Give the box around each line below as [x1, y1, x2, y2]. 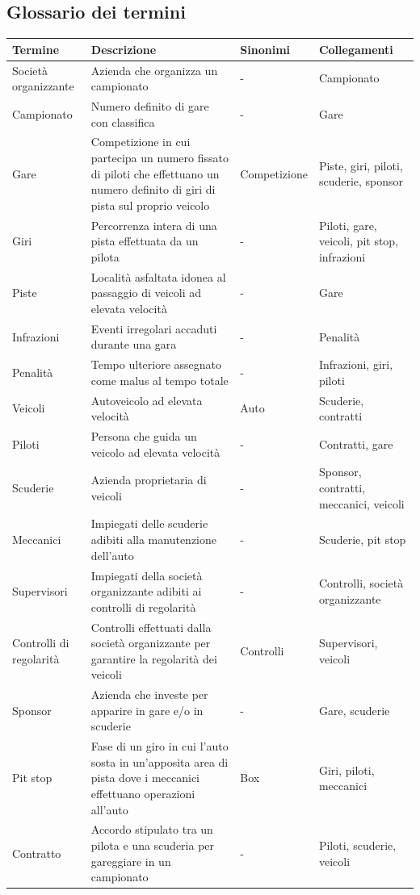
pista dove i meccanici [90, 769, 200, 786]
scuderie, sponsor [318, 173, 404, 190]
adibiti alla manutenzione [90, 531, 216, 548]
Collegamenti [318, 40, 393, 57]
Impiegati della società [90, 567, 203, 583]
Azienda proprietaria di [90, 471, 207, 488]
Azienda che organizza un [90, 61, 218, 78]
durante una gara [90, 336, 177, 353]
